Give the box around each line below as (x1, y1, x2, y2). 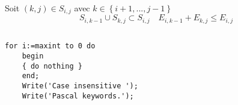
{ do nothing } (22, 61, 82, 70)
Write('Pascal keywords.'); (22, 91, 134, 100)
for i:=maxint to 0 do (5, 42, 96, 51)
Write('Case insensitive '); (22, 81, 138, 90)
